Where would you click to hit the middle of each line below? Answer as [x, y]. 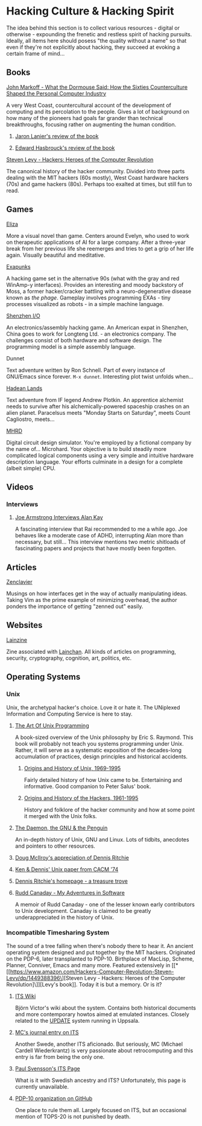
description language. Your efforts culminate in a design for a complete [94, 462]
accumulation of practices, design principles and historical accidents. [101, 757]
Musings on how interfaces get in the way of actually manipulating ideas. [97, 593]
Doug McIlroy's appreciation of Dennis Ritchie [72, 857]
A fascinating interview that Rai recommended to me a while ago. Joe [101, 529]
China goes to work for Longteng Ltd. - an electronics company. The [91, 334]
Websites [24, 625]
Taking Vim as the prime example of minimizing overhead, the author [92, 600]
